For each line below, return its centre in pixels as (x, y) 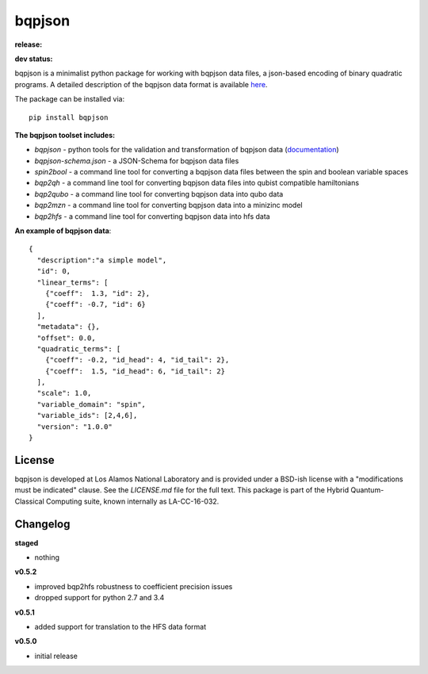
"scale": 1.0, (64, 393)
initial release (56, 656)
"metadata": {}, (69, 327)
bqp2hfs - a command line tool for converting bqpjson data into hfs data (152, 216)
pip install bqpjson (69, 117)
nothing (47, 557)
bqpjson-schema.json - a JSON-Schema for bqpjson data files (137, 161)
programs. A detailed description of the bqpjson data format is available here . (141, 84)
